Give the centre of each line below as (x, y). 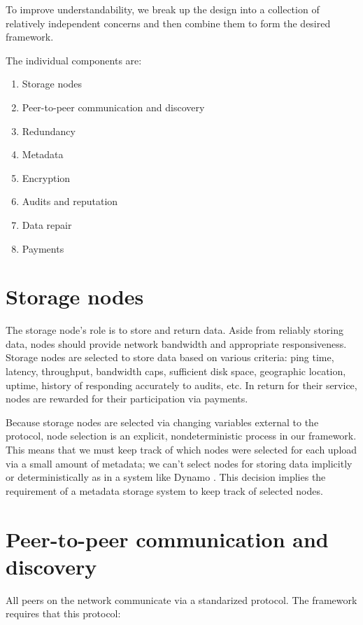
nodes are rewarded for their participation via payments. (127, 399)
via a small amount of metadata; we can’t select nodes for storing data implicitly (179, 463)
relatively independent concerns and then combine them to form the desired (168, 23)
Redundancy (49, 131)
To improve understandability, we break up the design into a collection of (163, 9)
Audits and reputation (70, 201)
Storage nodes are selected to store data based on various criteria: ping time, (170, 357)
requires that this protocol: (63, 613)
